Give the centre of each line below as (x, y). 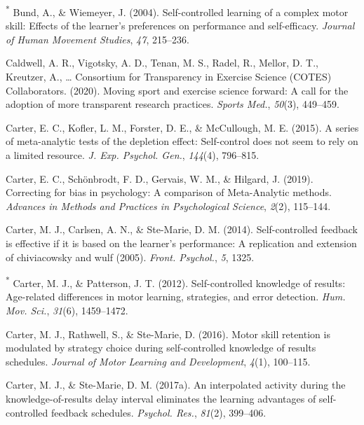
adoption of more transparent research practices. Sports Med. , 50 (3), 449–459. (173, 104)
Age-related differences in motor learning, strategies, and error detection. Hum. (176, 297)
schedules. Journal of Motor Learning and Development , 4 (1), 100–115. (158, 361)
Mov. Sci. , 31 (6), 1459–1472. (67, 310)
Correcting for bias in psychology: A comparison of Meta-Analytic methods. (169, 192)
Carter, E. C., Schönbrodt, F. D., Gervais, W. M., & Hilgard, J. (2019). (160, 178)
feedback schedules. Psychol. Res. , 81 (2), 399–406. (159, 412)
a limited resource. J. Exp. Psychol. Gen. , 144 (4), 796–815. (133, 155)
